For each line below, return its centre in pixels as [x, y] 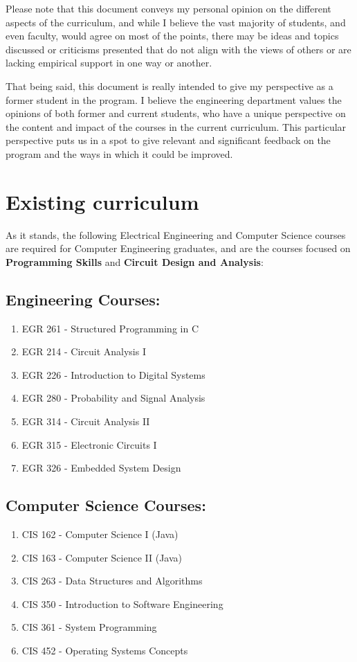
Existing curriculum [102, 201]
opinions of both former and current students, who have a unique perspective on [176, 113]
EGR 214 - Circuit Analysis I [84, 351]
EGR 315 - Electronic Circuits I [89, 444]
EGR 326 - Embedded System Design [101, 468]
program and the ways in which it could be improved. [119, 153]
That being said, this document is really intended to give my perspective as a [170, 86]
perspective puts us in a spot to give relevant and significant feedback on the [168, 140]
